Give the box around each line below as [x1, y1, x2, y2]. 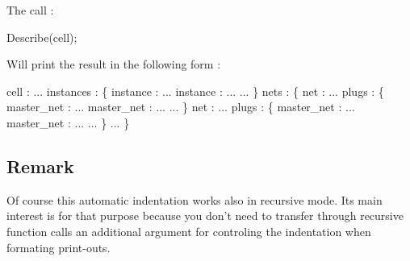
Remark [6, 153, 74, 178]
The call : [6, 2, 54, 18]
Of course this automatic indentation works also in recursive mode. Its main [6, 191, 383, 208]
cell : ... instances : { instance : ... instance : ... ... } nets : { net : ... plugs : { [6, 82, 384, 99]
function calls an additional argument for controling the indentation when [6, 222, 371, 239]
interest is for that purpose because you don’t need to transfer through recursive [6, 207, 404, 224]
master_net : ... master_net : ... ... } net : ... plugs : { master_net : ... [6, 98, 355, 115]
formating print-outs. [6, 238, 111, 255]
